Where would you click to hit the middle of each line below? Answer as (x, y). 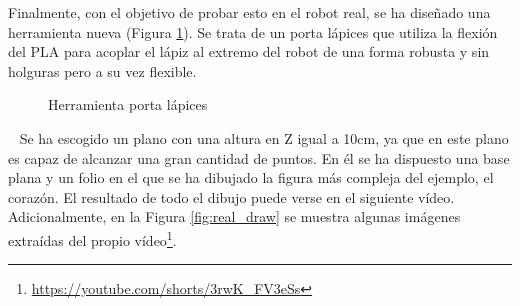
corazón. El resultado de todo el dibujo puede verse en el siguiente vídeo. (231, 196)
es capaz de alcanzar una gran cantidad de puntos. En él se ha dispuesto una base (259, 157)
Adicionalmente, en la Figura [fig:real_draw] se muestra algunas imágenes (234, 216)
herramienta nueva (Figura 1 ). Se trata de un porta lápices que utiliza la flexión (253, 31)
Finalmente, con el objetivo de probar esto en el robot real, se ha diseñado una (249, 12)
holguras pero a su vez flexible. (102, 70)
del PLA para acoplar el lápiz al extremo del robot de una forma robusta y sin (249, 51)
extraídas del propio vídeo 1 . (92, 238)
